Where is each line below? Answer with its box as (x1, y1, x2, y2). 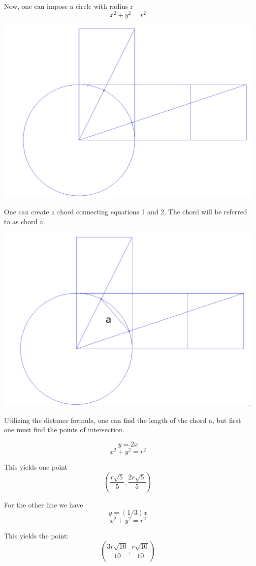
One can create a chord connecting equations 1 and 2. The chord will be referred (4, 207, 247, 217)
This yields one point (4, 462, 67, 472)
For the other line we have (4, 499, 83, 509)
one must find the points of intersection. (4, 424, 125, 435)
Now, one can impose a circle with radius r (4, 1, 133, 11)
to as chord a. (4, 216, 45, 226)
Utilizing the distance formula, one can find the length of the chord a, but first (4, 415, 241, 425)
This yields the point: (4, 531, 69, 541)
